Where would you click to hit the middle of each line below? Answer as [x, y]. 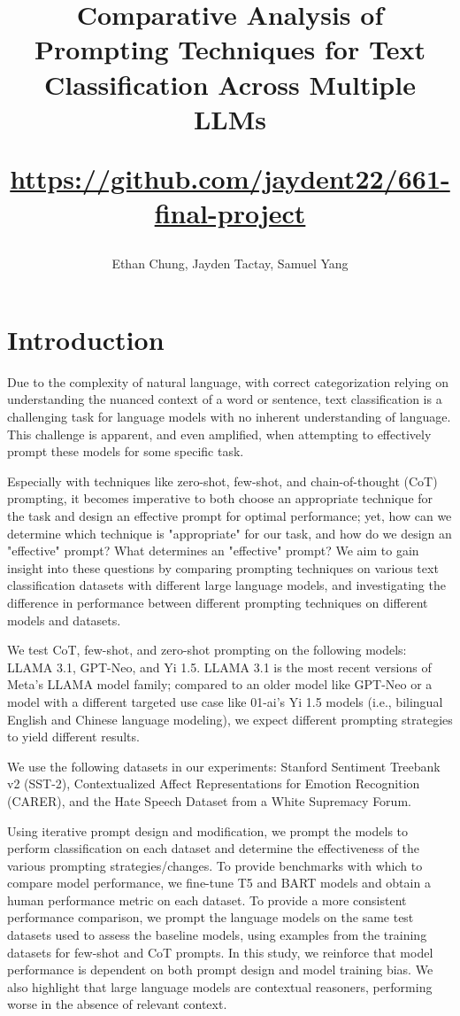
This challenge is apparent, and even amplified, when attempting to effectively [219, 434]
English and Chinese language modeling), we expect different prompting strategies [230, 719]
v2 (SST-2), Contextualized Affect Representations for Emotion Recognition [214, 783]
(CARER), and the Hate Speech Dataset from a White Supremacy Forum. [209, 800]
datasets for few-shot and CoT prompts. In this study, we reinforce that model [220, 952]
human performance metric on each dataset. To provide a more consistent [207, 900]
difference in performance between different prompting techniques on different [218, 602]
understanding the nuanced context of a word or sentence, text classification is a [225, 399]
